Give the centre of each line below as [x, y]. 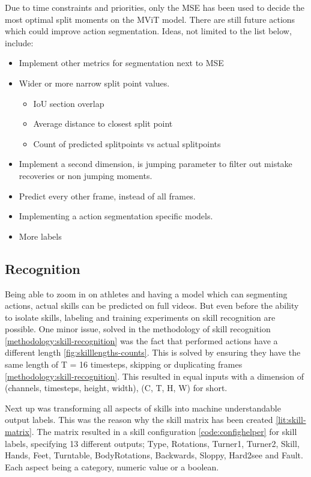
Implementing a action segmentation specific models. [116, 216]
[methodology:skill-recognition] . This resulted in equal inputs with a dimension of [154, 376]
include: [19, 42]
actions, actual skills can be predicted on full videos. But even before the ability [152, 305]
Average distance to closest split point [103, 123]
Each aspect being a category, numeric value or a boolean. [112, 466]
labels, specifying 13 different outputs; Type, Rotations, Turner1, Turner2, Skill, [152, 443]
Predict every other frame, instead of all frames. [107, 196]
